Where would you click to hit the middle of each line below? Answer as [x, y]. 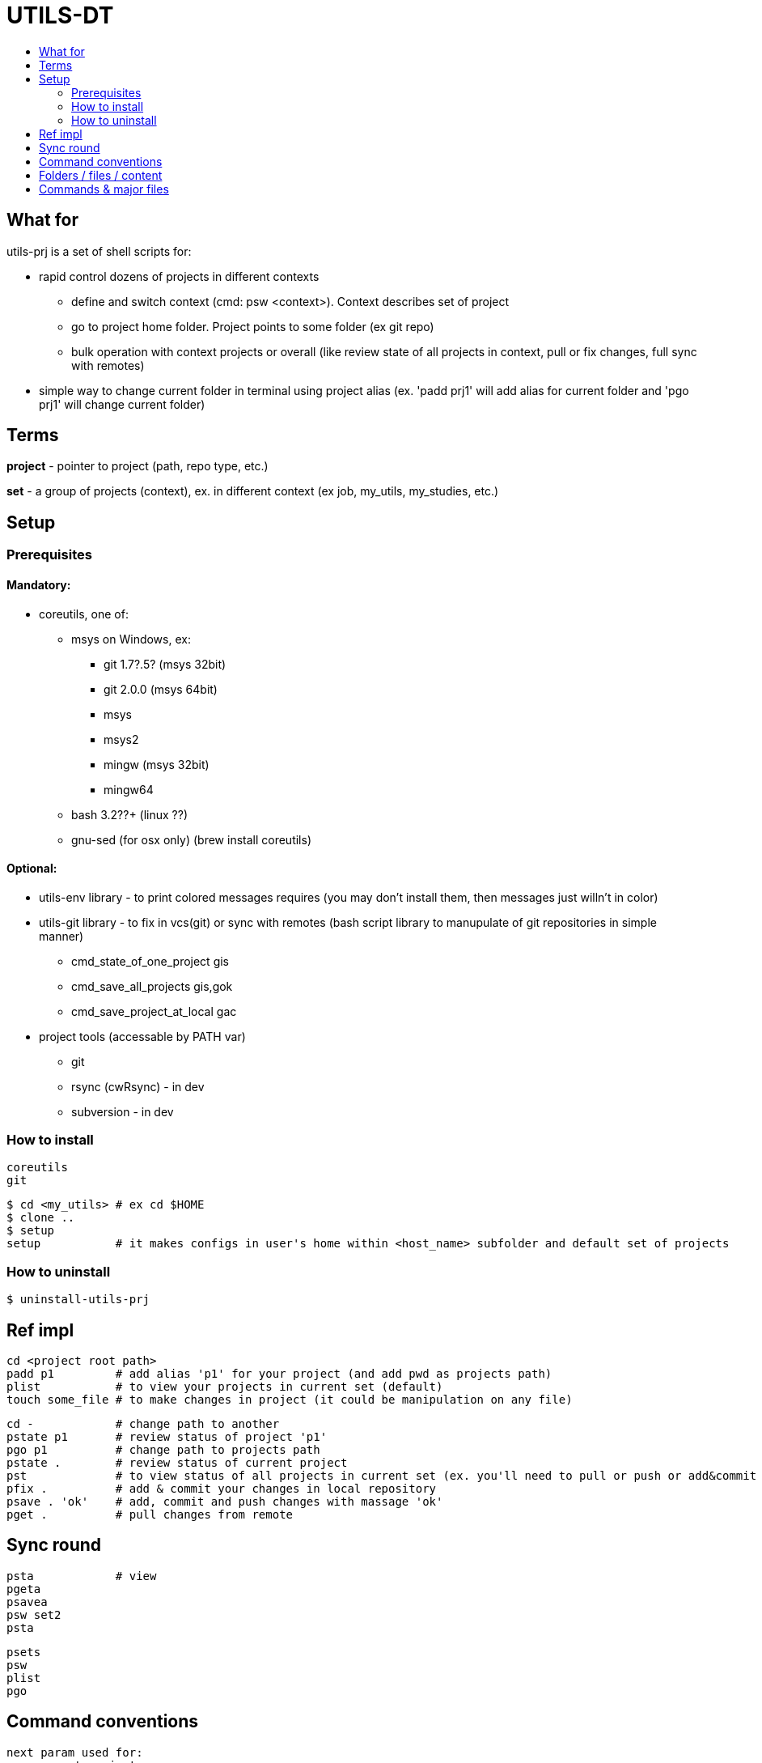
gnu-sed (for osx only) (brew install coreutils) [191, 839]
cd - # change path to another [143, 1424]
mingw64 [129, 789]
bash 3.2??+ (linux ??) [130, 814]
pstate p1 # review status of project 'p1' [167, 1437]
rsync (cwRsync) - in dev [138, 1086]
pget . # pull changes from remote [150, 1515]
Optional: [32, 869]
